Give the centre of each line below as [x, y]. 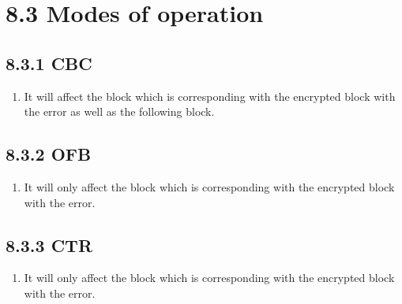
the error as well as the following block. [119, 111]
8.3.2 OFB [49, 154]
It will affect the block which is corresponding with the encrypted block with [210, 96]
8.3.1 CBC [49, 63]
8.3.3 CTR [49, 245]
